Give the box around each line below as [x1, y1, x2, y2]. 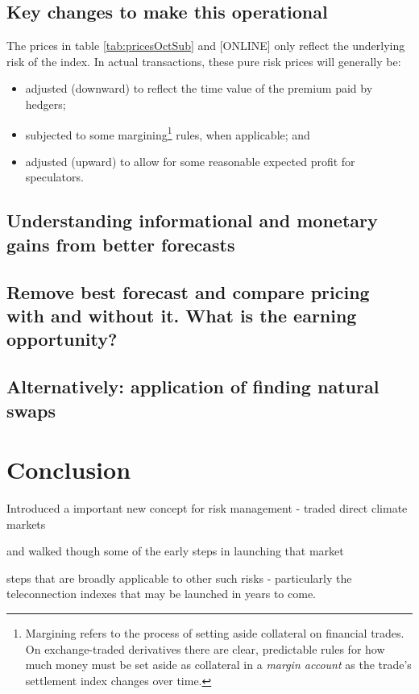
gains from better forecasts [6, 231, 235, 256]
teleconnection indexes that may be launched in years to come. [6, 585, 316, 602]
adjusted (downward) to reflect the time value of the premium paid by [25, 80, 373, 97]
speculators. [25, 168, 84, 185]
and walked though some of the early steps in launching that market [6, 542, 344, 559]
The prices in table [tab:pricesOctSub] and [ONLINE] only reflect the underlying [6, 37, 405, 54]
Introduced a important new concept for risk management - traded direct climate [6, 500, 408, 517]
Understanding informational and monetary [6, 208, 378, 233]
